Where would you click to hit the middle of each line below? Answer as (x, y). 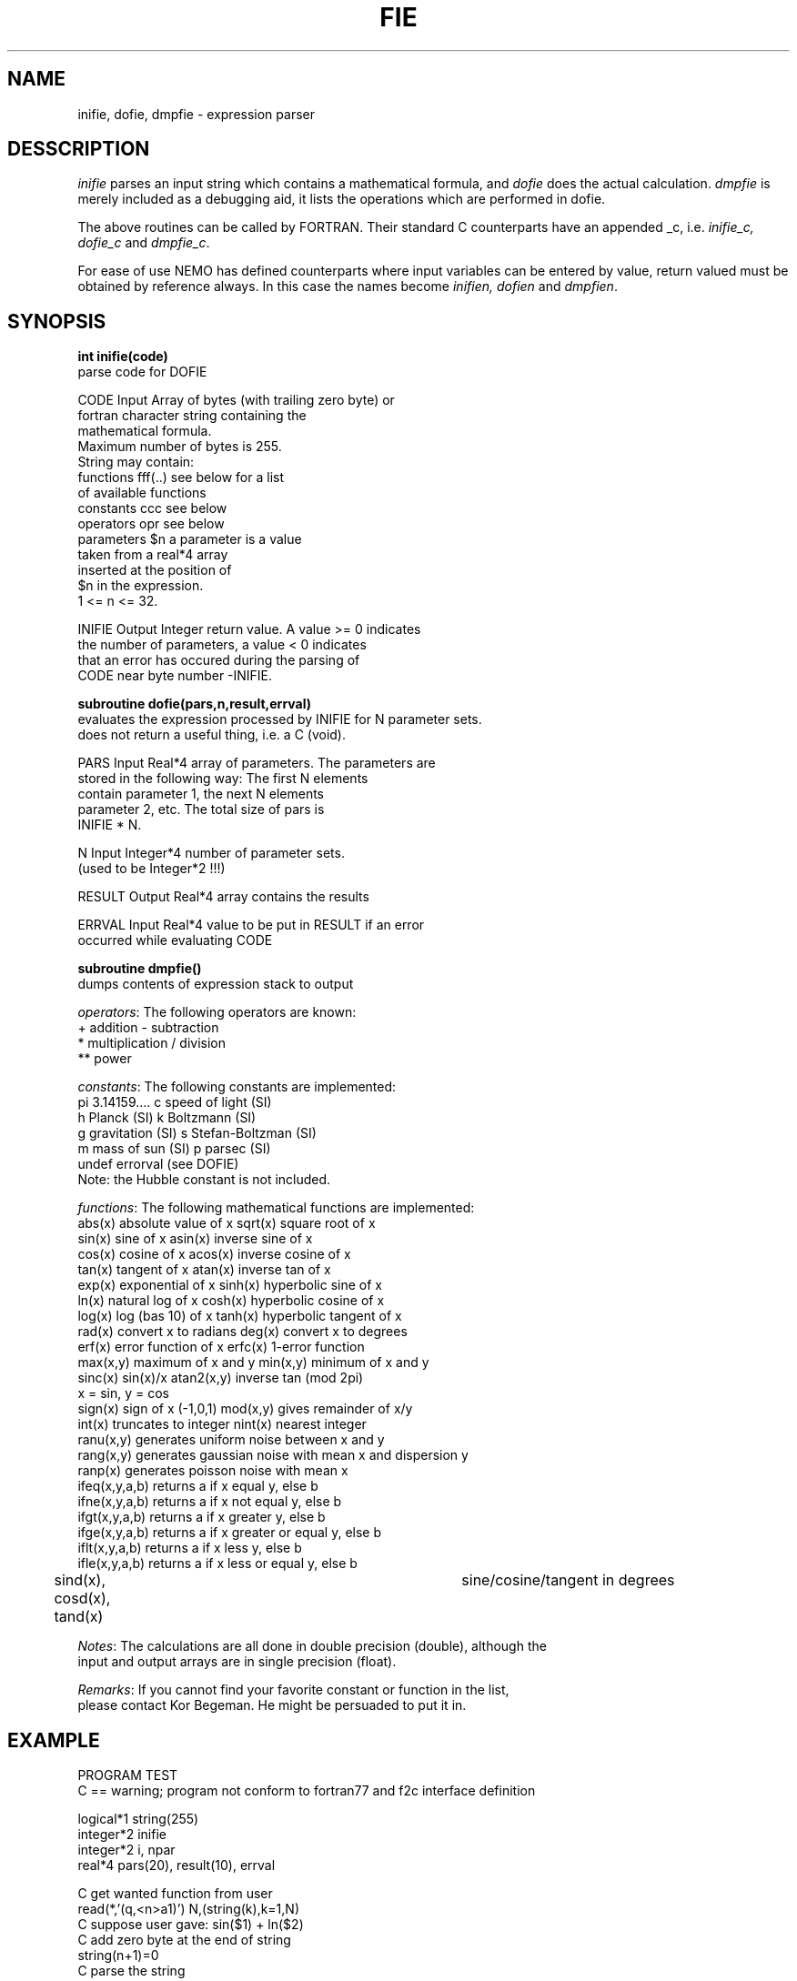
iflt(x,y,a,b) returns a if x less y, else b (190, 1548)
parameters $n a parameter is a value (190, 539)
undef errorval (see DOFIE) (158, 1164)
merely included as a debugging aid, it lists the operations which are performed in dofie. (342, 199)
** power (105, 1059)
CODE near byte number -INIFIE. (175, 676)
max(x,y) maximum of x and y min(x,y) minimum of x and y (253, 1363)
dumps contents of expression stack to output (216, 984)
